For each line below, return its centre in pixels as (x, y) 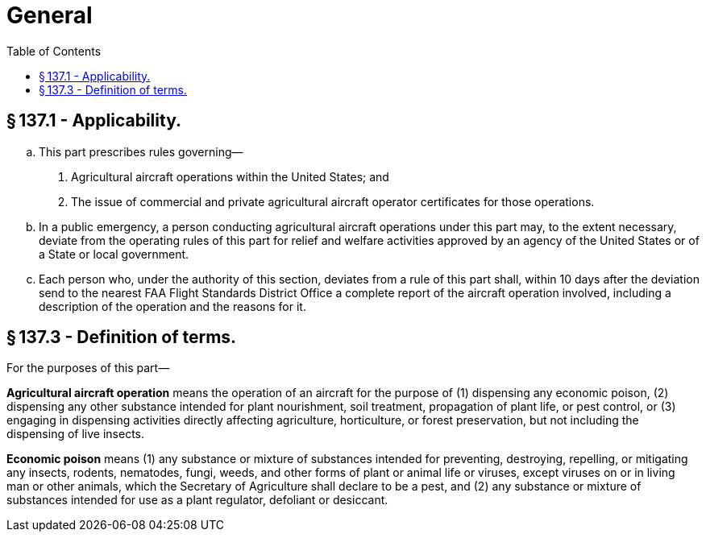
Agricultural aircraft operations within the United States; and (230, 176)
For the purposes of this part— (88, 368)
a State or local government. (114, 254)
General (50, 15)
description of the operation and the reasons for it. (172, 306)
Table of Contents (54, 51)
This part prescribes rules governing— (141, 151)
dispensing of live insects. (76, 434)
